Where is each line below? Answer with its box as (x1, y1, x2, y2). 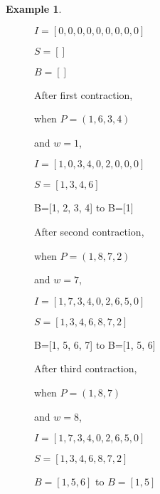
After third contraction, (34, 361, 137, 376)
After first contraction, (34, 87, 133, 102)
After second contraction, (34, 224, 144, 238)
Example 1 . (6, 1, 62, 16)
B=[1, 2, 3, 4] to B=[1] (34, 200, 134, 215)
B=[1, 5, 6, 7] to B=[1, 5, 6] (34, 337, 156, 352)
